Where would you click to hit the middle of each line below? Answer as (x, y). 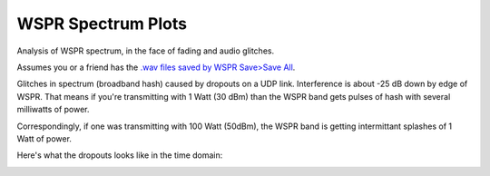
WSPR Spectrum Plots (102, 24)
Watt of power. (44, 138)
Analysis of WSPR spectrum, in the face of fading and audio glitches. (146, 51)
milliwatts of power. (53, 110)
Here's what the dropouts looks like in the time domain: (120, 155)
